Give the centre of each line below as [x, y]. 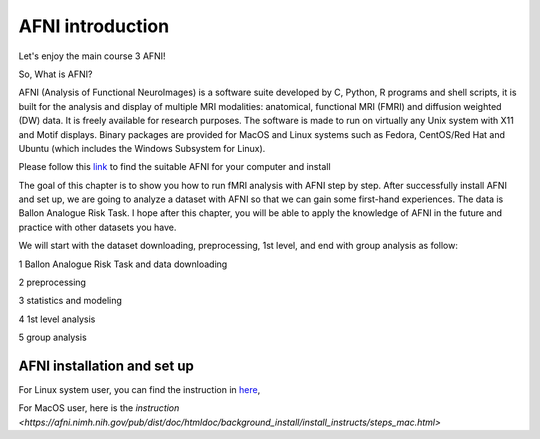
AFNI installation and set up [106, 366]
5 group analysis [52, 337]
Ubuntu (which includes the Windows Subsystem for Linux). [142, 148]
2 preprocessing [52, 282]
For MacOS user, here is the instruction [99, 408]
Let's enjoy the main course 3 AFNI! [92, 56]
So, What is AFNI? [55, 74]
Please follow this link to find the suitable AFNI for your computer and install [174, 167]
